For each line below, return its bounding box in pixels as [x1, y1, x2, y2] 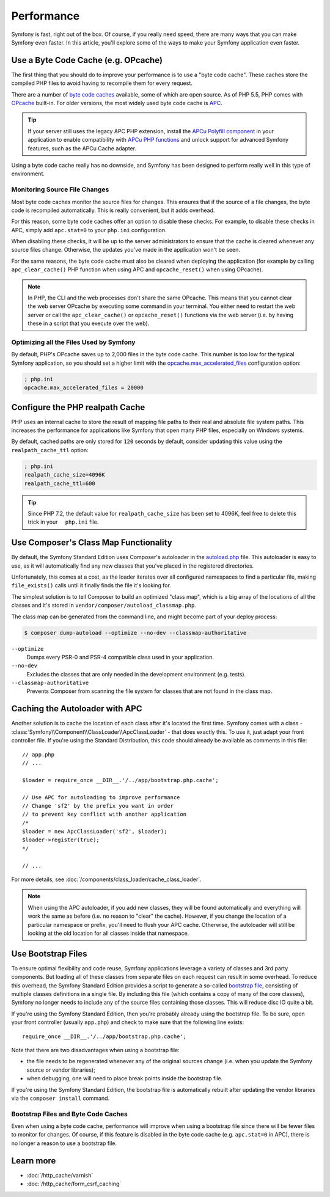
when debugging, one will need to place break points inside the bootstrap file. [26, 1075, 223, 1082]
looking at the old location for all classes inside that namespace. [28, 929, 189, 937]
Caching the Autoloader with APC [11, 703, 142, 714]
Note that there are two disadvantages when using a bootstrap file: [11, 1047, 180, 1053]
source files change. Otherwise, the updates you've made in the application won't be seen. [11, 246, 241, 254]
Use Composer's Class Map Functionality [11, 538, 172, 548]
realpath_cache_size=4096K [24, 471, 105, 478]
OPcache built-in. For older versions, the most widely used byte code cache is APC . [11, 100, 222, 107]
